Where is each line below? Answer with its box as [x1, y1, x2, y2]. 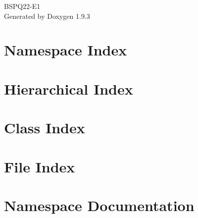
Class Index [4, 117, 85, 138]
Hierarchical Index [4, 78, 133, 99]
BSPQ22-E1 [4, 1, 41, 11]
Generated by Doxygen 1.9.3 [4, 10, 90, 21]
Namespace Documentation [4, 195, 195, 215]
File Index [4, 156, 75, 176]
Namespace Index [4, 40, 127, 60]
